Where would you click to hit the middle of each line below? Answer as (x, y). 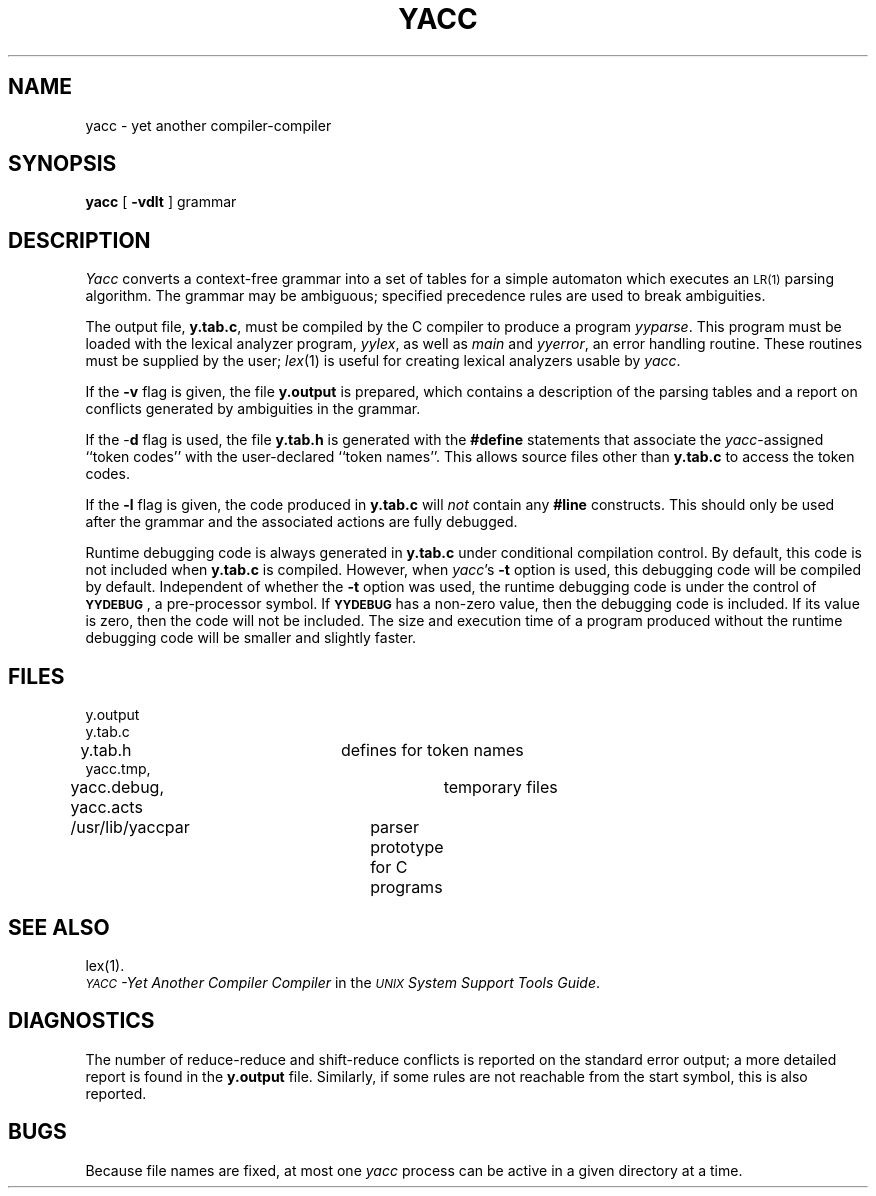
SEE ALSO (59, 927)
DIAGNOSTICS (81, 1021)
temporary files (500, 787)
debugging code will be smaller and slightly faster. (251, 638)
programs (406, 887)
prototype (407, 847)
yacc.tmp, (118, 769)
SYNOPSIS (62, 164)
